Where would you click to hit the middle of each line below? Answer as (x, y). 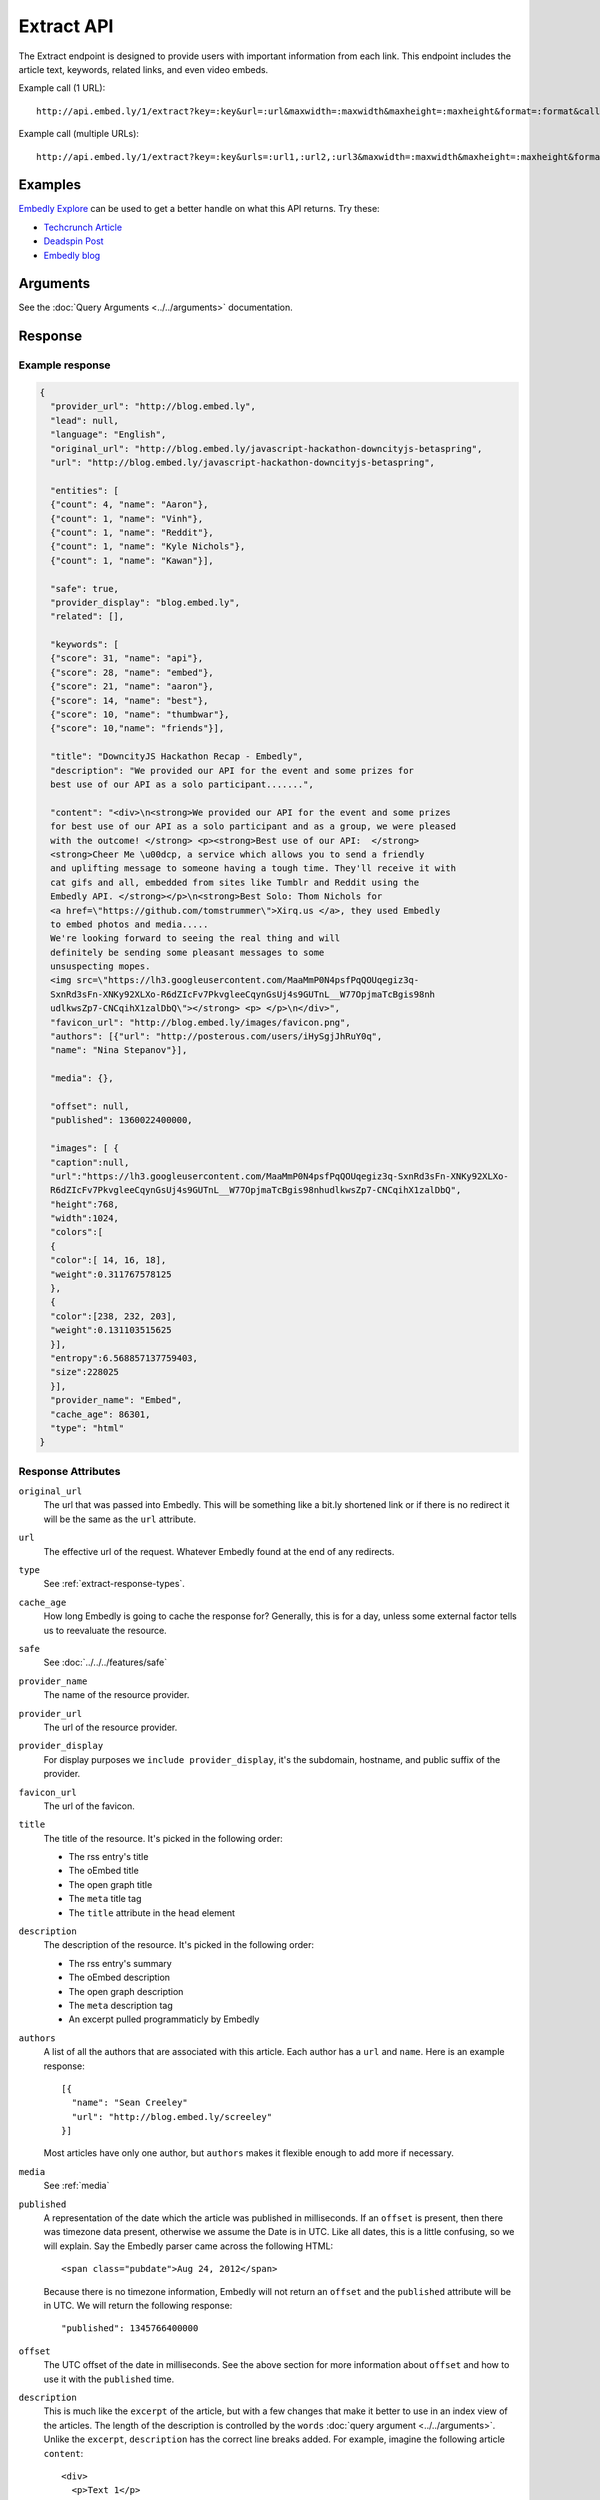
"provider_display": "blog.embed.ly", (145, 602)
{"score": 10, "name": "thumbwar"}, (140, 714)
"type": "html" (87, 1428)
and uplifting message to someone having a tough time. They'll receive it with (253, 868)
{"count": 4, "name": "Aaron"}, (129, 504)
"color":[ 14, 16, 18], (108, 1260)
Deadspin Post (73, 241)
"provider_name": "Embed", (116, 1400)
